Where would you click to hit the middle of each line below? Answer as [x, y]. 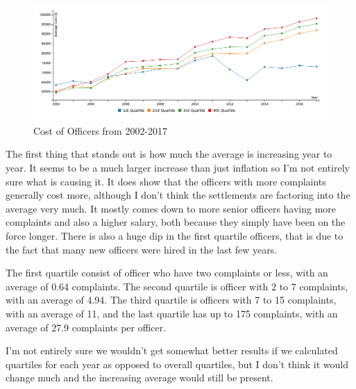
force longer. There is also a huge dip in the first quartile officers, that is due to [175, 235]
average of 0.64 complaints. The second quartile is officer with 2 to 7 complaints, [177, 286]
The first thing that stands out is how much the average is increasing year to [169, 154]
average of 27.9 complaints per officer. [86, 327]
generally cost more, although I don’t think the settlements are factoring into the [178, 195]
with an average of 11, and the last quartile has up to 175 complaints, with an [172, 313]
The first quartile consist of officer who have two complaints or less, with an [167, 273]
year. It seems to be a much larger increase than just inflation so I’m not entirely [178, 167]
